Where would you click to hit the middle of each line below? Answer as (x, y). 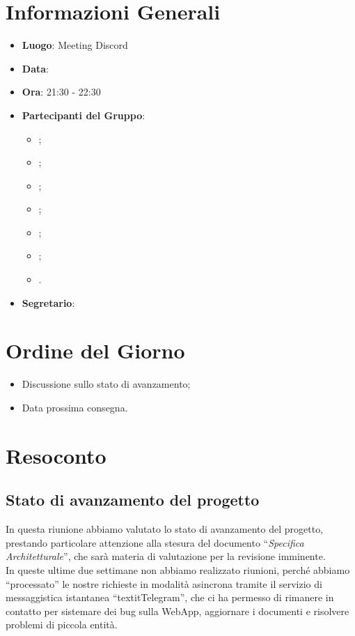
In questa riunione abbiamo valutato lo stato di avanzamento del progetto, (165, 529)
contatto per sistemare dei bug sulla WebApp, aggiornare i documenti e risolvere (177, 611)
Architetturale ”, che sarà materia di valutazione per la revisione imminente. (166, 556)
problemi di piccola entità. (62, 624)
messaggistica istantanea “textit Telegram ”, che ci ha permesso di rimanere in (170, 597)
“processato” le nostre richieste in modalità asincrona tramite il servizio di (164, 583)
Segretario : (48, 302)
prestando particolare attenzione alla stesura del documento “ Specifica (155, 542)
